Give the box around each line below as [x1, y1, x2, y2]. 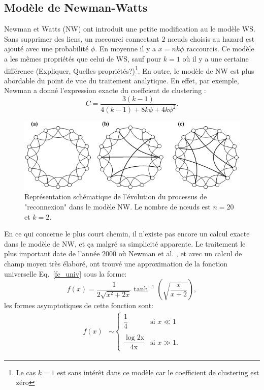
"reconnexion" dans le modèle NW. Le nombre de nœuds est [24, 201, 211, 212]
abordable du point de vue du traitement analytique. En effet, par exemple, [4, 75, 239, 85]
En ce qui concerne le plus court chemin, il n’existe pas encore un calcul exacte [4, 228, 250, 239]
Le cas [16, 367, 36, 377]
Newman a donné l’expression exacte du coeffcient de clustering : [4, 85, 206, 96]
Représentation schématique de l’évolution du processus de [24, 191, 207, 202]
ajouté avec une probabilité [4, 43, 89, 54]
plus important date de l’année [4, 248, 100, 259]
